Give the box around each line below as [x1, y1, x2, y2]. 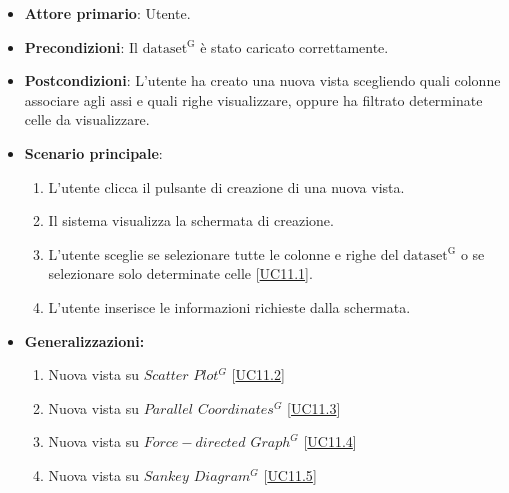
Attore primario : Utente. [24, 3, 191, 23]
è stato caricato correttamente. [200, 36, 389, 57]
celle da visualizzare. [24, 109, 150, 130]
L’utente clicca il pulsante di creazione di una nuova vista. [48, 176, 405, 197]
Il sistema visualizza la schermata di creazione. [48, 210, 334, 231]
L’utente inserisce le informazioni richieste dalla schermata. [48, 296, 411, 317]
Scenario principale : [24, 142, 163, 163]
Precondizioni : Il [24, 36, 138, 57]
